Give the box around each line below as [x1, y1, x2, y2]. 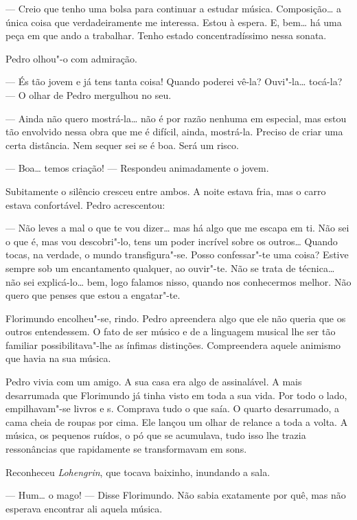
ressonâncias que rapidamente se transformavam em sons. [5, 442, 247, 456]
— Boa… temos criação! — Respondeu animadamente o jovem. [5, 161, 269, 175]
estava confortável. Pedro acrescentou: [5, 197, 165, 212]
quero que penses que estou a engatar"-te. [5, 288, 181, 302]
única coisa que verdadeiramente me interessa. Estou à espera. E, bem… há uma [5, 14, 342, 29]
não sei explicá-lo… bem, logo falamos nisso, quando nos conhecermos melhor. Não [5, 274, 352, 289]
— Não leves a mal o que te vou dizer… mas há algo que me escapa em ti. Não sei [5, 221, 349, 235]
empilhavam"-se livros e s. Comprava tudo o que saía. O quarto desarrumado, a [5, 401, 340, 416]
